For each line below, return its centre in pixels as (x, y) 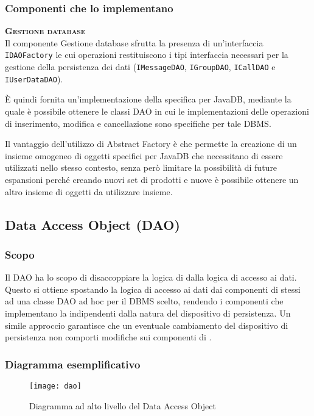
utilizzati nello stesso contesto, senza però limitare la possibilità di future (141, 167)
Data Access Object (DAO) (92, 224)
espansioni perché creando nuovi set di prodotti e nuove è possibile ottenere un (152, 179)
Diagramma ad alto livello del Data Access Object (123, 405)
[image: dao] (55, 386)
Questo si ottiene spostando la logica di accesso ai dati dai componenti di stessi (153, 289)
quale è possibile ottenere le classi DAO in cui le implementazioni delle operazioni (157, 111)
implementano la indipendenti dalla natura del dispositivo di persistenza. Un (148, 313)
